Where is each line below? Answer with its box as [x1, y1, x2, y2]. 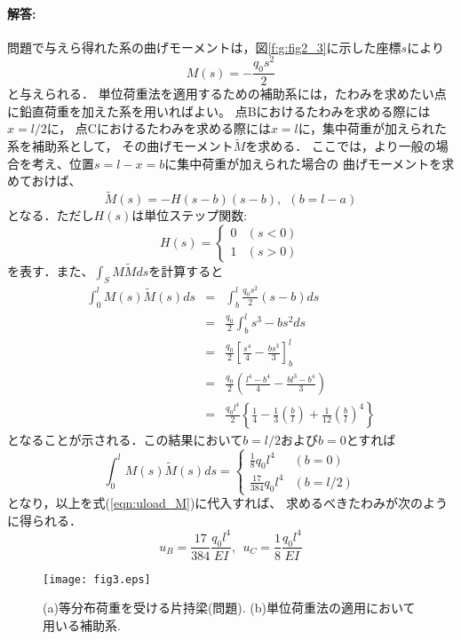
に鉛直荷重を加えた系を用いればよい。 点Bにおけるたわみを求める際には [7, 101, 431, 120]
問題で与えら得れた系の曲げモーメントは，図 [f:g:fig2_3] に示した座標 [7, 37, 401, 56]
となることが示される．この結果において [7, 431, 243, 449]
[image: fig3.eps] [43, 573, 151, 586]
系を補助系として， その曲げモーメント [7, 137, 234, 155]
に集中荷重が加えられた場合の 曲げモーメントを [164, 154, 442, 172]
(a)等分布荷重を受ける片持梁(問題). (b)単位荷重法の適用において [43, 598, 416, 617]
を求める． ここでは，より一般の [245, 137, 436, 155]
